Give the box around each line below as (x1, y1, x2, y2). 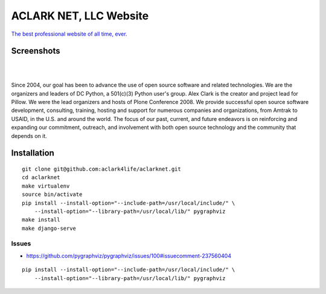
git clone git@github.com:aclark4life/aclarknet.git (22, 165, 181, 172)
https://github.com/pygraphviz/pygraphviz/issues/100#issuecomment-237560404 (26, 252, 232, 260)
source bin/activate (22, 191, 83, 198)
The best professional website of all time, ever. (11, 30, 127, 38)
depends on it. (11, 132, 48, 139)
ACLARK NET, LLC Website (11, 9, 149, 22)
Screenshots (11, 46, 60, 56)
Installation (11, 148, 54, 158)
